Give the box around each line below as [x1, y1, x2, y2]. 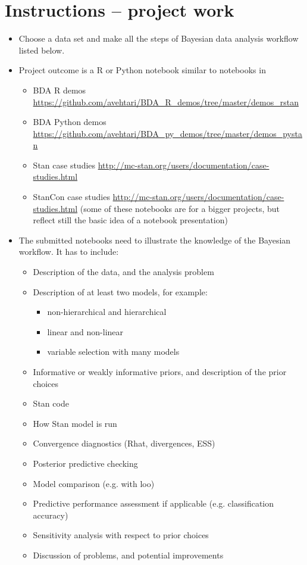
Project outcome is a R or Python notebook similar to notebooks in [18, 64, 266, 76]
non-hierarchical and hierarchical [47, 305, 167, 318]
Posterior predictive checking [33, 457, 138, 469]
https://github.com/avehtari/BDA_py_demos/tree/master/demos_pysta [33, 127, 302, 139]
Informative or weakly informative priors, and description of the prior [33, 366, 287, 377]
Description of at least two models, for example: [33, 285, 208, 298]
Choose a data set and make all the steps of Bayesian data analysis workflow [18, 32, 299, 45]
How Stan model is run [33, 417, 117, 429]
